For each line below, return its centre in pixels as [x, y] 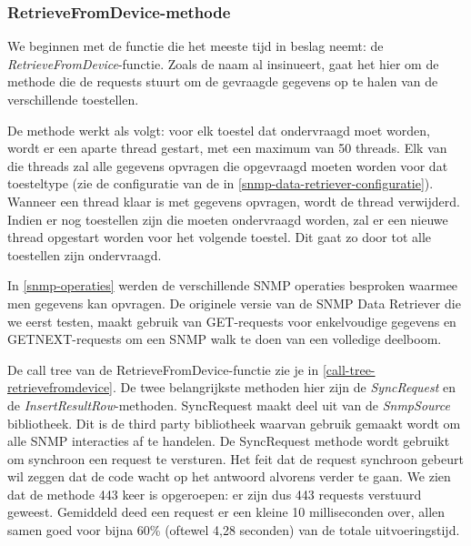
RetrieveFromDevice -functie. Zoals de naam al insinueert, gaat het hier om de [223, 63]
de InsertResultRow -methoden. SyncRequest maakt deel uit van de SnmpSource [229, 404]
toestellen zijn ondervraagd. [85, 254]
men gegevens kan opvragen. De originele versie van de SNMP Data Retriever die [234, 303]
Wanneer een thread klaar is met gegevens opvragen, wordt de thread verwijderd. [234, 201]
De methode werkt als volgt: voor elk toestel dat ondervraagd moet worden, [219, 130]
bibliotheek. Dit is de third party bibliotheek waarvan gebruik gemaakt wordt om [234, 423]
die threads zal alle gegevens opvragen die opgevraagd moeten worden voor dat [228, 165]
